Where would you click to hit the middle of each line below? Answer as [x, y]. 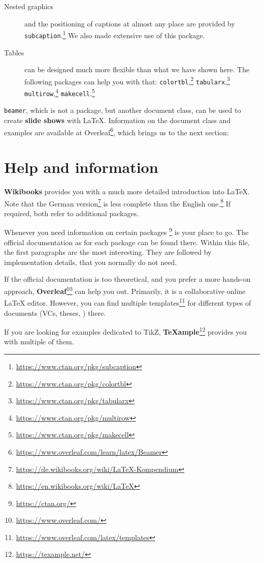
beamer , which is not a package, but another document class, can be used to [123, 110]
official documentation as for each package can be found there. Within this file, [127, 242]
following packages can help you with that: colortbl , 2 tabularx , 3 [127, 80]
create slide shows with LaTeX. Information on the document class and [118, 120]
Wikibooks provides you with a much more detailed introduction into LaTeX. [127, 191]
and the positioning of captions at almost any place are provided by [130, 23]
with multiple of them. [39, 342]
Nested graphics [29, 6]
